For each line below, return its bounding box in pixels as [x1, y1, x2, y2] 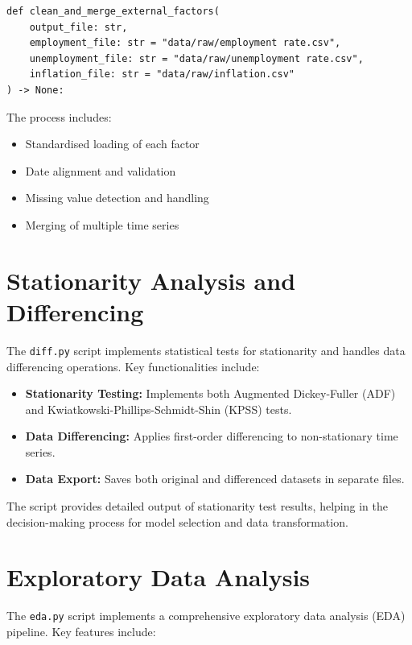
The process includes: [6, 108, 112, 125]
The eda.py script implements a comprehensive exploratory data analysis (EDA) [6, 607, 406, 624]
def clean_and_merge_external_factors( [6, 6, 220, 17]
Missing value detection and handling [25, 189, 209, 206]
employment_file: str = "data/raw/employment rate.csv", [29, 37, 341, 49]
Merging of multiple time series [25, 216, 179, 233]
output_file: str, [29, 21, 128, 33]
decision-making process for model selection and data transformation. [6, 513, 348, 530]
